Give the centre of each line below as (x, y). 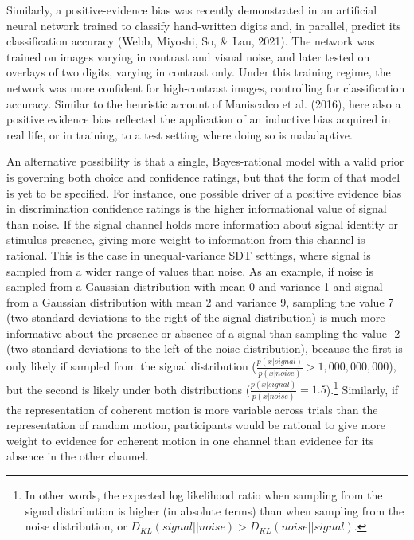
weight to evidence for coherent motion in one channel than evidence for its (190, 440)
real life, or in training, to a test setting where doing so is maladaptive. (180, 134)
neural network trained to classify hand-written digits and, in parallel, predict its (204, 25)
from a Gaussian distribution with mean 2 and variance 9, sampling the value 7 (200, 301)
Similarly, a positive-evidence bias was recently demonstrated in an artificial (192, 10)
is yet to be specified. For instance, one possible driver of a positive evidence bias (204, 192)
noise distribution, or (76, 526)
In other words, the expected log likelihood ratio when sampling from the (204, 495)
